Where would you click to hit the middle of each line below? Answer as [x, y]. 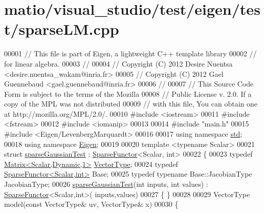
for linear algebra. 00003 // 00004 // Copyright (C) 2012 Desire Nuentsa [118, 63]
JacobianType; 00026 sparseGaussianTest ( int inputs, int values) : [106, 184]
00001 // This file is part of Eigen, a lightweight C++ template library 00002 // [130, 54]
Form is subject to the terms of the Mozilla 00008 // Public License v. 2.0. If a [128, 93]
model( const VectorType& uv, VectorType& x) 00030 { [91, 204]
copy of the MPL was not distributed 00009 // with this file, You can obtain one [131, 104]
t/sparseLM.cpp [62, 29]
